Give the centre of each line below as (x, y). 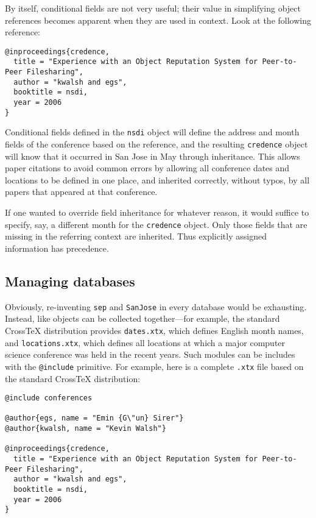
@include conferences (49, 398)
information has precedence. (57, 248)
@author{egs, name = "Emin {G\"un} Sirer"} (94, 418)
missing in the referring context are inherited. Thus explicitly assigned (136, 236)
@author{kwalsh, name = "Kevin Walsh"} (86, 429)
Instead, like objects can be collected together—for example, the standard (142, 318)
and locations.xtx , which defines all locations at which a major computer (145, 342)
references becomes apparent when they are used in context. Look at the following (158, 20)
